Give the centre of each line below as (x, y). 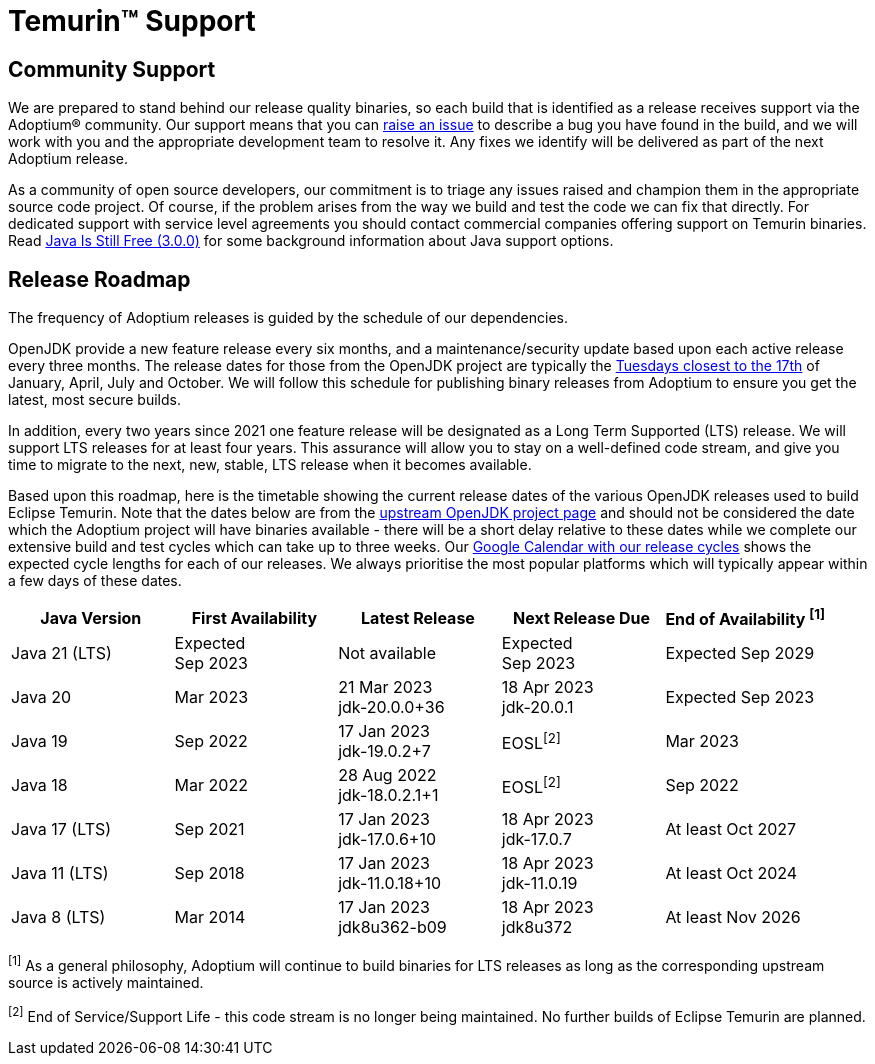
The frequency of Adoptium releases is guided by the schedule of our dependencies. (288, 318)
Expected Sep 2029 (740, 653)
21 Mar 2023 (385, 687)
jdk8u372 (537, 927)
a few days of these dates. (95, 581)
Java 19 (39, 741)
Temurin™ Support (132, 21)
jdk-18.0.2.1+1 (388, 795)
